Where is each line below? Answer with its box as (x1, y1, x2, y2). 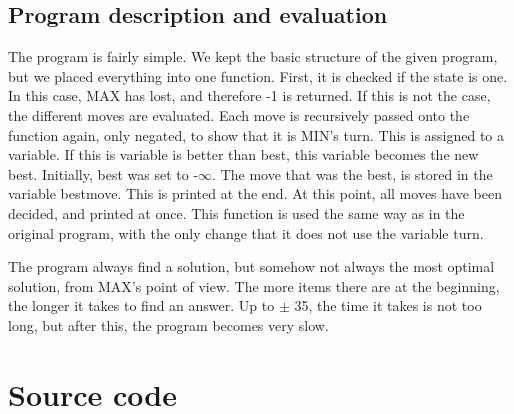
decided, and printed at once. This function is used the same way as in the (8, 202, 465, 223)
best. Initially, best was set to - (8, 163, 199, 184)
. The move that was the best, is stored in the (212, 163, 493, 184)
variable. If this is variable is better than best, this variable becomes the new (8, 144, 479, 165)
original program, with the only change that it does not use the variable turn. (8, 222, 484, 243)
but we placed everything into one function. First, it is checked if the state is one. (8, 65, 508, 86)
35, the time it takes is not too (294, 295, 482, 316)
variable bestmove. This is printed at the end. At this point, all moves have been (8, 183, 502, 204)
